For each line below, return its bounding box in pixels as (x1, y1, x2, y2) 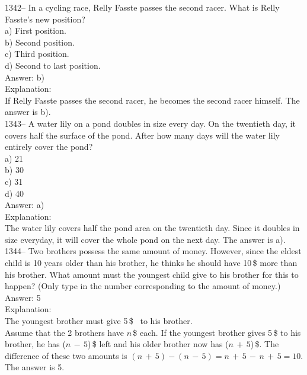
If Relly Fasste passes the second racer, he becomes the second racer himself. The (5, 94, 300, 106)
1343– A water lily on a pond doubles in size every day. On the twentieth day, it (5, 117, 296, 129)
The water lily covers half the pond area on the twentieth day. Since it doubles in (5, 222, 300, 234)
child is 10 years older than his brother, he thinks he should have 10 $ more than (5, 257, 298, 269)
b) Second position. (5, 36, 75, 48)
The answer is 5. (5, 361, 65, 373)
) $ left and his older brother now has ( (88, 338, 229, 350)
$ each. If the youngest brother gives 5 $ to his (133, 326, 301, 338)
